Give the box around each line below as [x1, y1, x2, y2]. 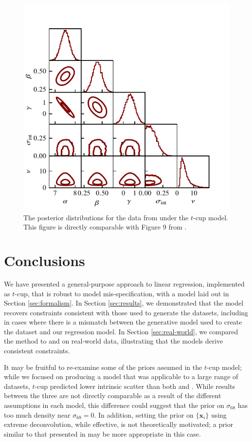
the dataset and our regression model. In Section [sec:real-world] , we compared [4, 326, 238, 336]
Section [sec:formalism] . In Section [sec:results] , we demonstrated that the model [4, 298, 244, 308]
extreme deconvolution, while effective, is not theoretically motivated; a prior [4, 419, 234, 429]
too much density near [4, 409, 71, 420]
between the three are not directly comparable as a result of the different [4, 390, 221, 401]
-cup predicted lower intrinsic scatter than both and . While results [35, 381, 235, 391]
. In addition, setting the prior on [94, 409, 194, 420]
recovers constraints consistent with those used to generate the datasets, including [4, 307, 249, 317]
